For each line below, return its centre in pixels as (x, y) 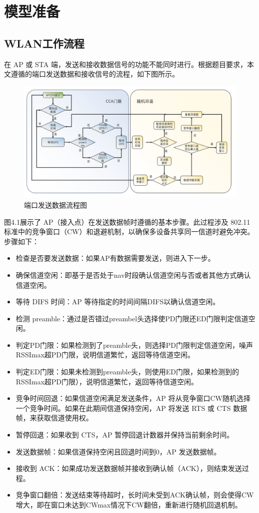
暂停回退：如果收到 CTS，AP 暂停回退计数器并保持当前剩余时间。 (125, 435)
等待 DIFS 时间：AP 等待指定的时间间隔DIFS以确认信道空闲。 (118, 302)
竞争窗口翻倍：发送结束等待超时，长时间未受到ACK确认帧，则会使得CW (135, 495)
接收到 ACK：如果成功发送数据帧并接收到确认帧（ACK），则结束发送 (129, 468)
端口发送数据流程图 (55, 204)
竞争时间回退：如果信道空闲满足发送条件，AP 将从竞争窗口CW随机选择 (133, 398)
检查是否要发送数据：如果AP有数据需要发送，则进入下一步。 (115, 258)
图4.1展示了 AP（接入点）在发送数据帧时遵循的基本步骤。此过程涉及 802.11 (127, 221)
